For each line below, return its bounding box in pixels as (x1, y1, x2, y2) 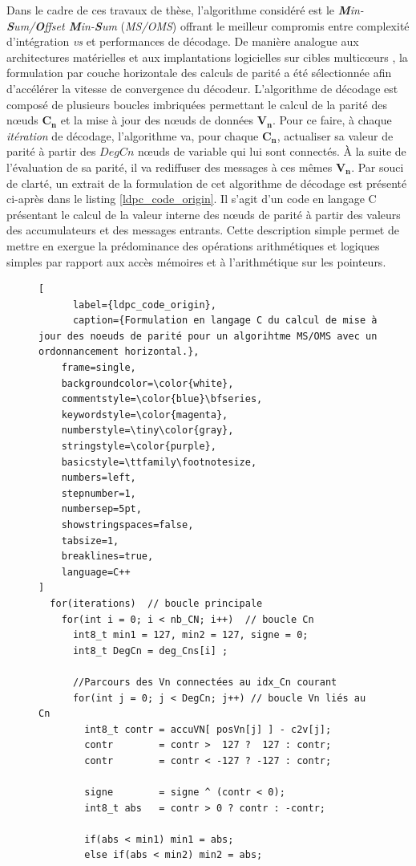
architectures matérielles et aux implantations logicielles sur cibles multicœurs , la (6, 48, 408, 65)
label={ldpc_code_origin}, (72, 299, 216, 311)
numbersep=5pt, (61, 503, 142, 515)
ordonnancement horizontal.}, (38, 346, 200, 358)
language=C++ (61, 566, 131, 578)
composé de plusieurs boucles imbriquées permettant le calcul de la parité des (6, 96, 388, 112)
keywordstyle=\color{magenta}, (61, 409, 228, 421)
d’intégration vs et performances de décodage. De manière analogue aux (6, 33, 359, 50)
